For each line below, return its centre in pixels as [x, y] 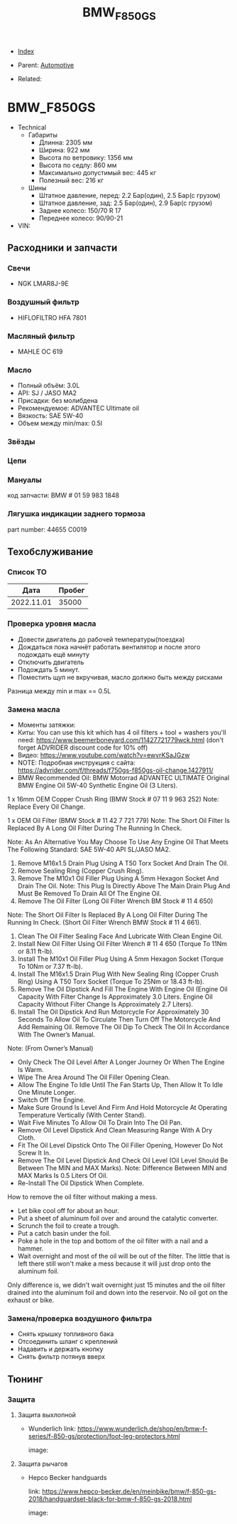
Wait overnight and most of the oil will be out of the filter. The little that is [124, 1256]
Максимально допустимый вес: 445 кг [98, 172]
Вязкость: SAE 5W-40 [50, 416]
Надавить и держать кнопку [60, 1349]
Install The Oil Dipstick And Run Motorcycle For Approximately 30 [113, 1012]
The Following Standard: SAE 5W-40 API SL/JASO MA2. [89, 850]
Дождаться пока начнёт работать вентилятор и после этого [109, 647]
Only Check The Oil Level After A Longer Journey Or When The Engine [121, 1062]
